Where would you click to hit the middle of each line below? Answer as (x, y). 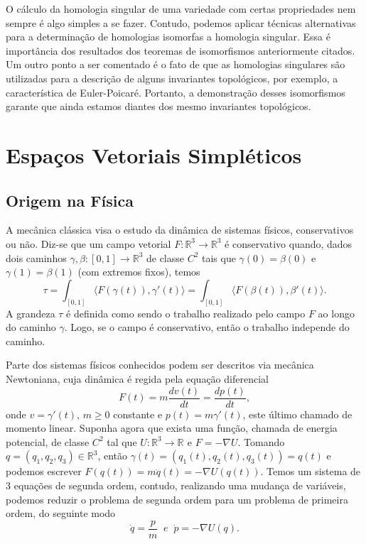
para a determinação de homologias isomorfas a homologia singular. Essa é (168, 37)
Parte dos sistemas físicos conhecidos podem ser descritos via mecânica (160, 365)
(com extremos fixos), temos (139, 272)
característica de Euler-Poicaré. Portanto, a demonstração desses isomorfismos (176, 92)
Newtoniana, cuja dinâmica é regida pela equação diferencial (137, 378)
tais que (219, 257)
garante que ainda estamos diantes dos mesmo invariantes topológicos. (158, 106)
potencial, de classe (48, 441)
